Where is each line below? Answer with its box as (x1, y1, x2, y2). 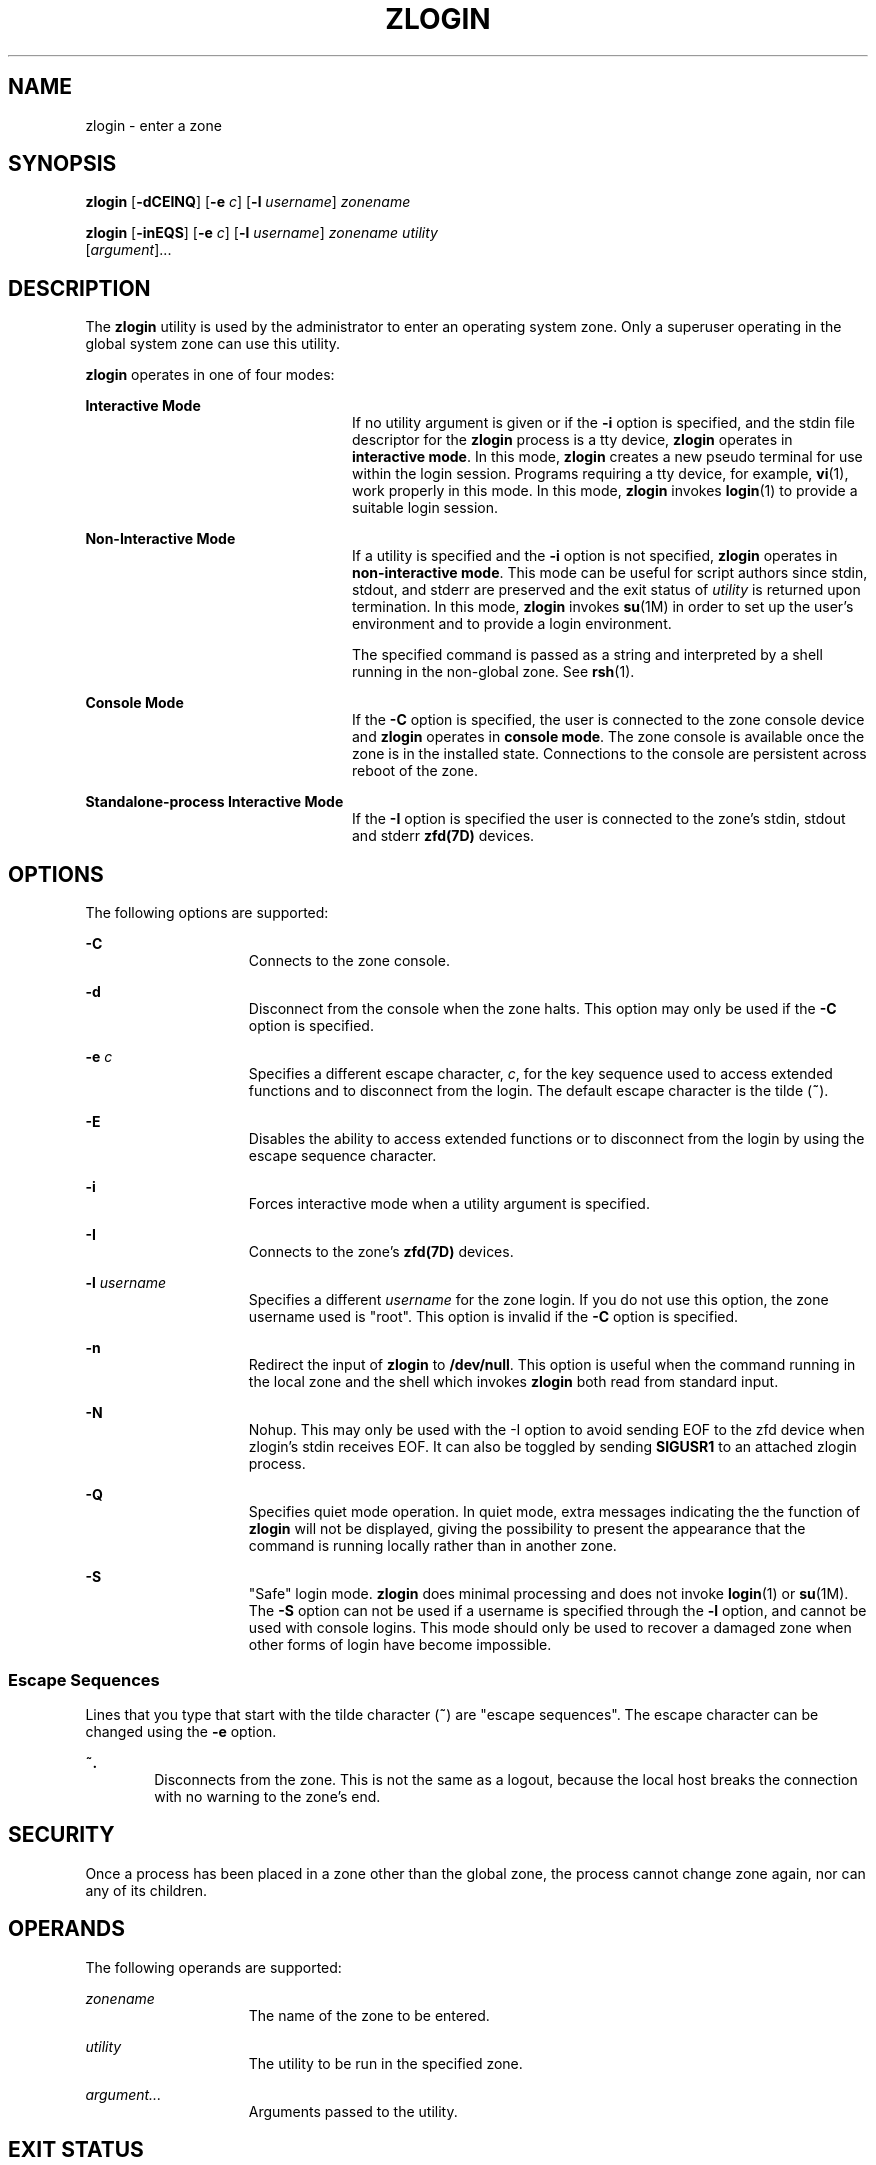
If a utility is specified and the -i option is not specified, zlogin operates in (352, 547, 838, 565)
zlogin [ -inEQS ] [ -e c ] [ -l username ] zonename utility (85, 224, 438, 242)
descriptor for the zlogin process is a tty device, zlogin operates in (352, 431, 793, 449)
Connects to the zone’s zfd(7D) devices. (248, 1243, 514, 1261)
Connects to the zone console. (248, 952, 450, 970)
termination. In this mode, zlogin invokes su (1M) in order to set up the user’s (352, 598, 854, 616)
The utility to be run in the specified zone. (248, 2054, 523, 2072)
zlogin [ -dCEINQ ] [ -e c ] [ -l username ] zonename (85, 193, 411, 211)
